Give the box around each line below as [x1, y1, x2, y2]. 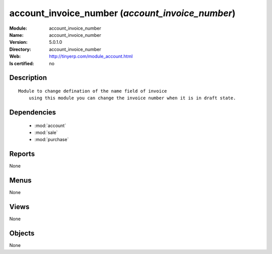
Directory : [9, 46, 31, 52]
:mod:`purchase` [34, 137, 69, 143]
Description [9, 74, 47, 82]
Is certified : [9, 60, 34, 67]
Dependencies [9, 108, 56, 117]
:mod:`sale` [34, 130, 58, 136]
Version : [9, 39, 28, 45]
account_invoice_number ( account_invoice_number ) [9, 8, 236, 19]
